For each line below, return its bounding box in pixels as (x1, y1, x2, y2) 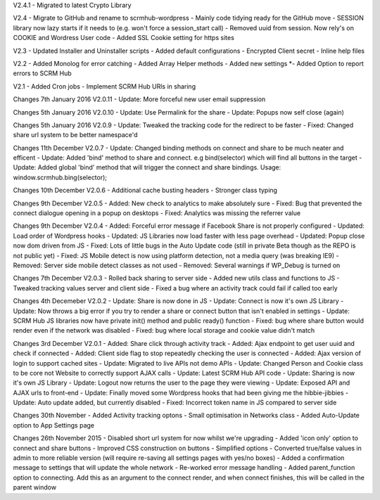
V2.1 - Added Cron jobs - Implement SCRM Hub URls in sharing (13, 82, 196, 91)
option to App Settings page (13, 421, 95, 429)
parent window (13, 483, 56, 492)
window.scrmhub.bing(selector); (13, 173, 108, 181)
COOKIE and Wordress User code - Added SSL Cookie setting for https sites (13, 34, 235, 42)
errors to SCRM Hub (13, 69, 72, 77)
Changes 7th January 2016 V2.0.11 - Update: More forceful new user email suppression (13, 95, 266, 103)
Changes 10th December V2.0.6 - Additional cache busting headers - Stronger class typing (13, 186, 278, 195)
